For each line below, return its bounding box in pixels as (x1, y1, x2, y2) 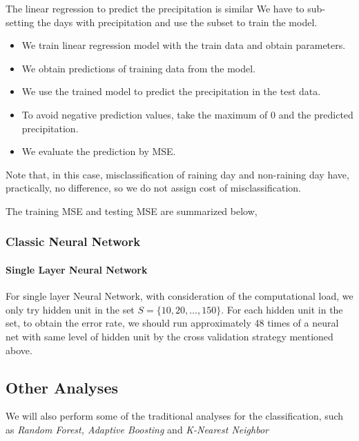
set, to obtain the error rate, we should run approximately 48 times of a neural (6, 316, 339, 330)
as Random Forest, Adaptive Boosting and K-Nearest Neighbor (6, 422, 269, 436)
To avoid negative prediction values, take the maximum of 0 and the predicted (21, 107, 353, 121)
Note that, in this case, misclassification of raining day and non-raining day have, (6, 167, 349, 181)
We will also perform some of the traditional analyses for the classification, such (6, 409, 344, 423)
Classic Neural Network (6, 233, 141, 250)
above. (6, 342, 32, 357)
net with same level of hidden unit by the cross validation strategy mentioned (6, 329, 333, 343)
